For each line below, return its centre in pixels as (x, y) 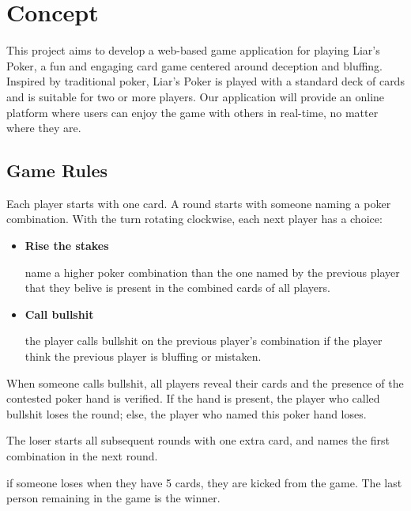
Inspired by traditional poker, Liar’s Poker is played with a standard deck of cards (205, 81)
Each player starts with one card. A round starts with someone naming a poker (199, 203)
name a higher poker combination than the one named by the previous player (212, 272)
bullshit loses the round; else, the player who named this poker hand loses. (187, 413)
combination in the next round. (82, 456)
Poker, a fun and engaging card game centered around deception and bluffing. (194, 65)
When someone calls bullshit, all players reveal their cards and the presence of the (205, 382)
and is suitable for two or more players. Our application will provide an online (196, 96)
